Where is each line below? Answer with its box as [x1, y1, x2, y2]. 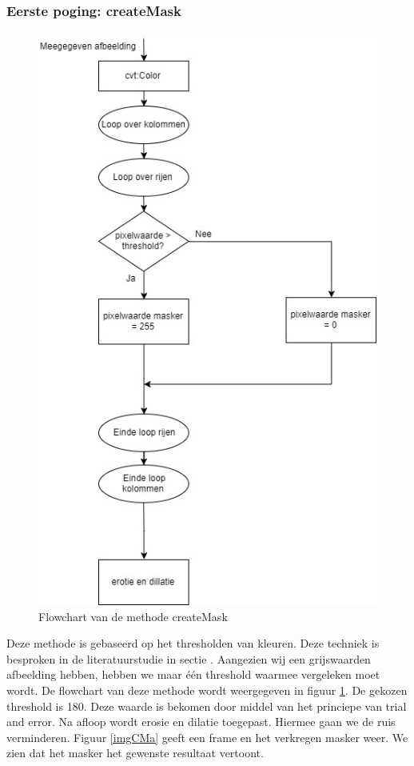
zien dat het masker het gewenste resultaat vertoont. [6, 744, 264, 761]
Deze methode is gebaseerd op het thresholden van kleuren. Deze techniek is [6, 635, 380, 652]
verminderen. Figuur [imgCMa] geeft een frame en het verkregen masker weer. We [6, 728, 408, 745]
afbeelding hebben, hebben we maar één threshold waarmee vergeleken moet [6, 666, 380, 683]
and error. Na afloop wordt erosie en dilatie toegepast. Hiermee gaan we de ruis [6, 713, 396, 730]
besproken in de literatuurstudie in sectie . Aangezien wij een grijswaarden [6, 650, 371, 667]
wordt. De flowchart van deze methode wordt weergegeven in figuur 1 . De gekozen [6, 681, 408, 698]
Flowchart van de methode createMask [38, 608, 228, 624]
